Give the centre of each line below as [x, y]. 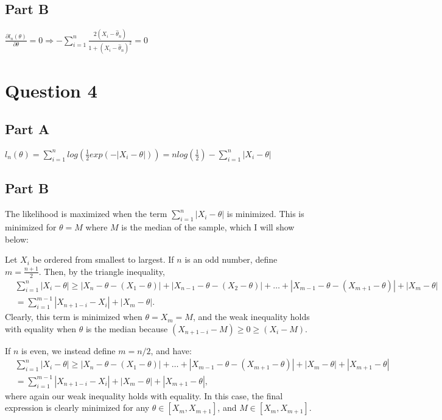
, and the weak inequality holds [251, 317]
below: [17, 239]
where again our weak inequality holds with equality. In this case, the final [144, 395]
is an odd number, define [231, 259]
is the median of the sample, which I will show [208, 226]
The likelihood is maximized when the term [86, 214]
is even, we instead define [68, 350]
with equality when [41, 328]
